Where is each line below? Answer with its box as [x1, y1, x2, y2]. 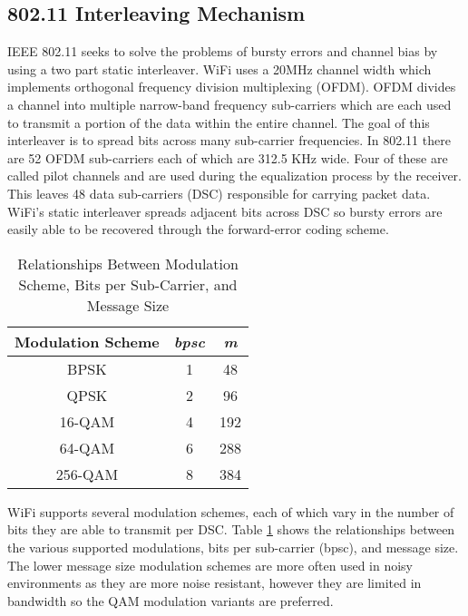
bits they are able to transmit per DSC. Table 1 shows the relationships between [7, 520, 455, 539]
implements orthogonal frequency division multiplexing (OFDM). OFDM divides [7, 77, 456, 96]
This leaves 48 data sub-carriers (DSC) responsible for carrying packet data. [7, 183, 431, 202]
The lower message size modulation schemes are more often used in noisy [7, 555, 414, 574]
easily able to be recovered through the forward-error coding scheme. [7, 220, 389, 239]
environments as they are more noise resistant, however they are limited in [7, 573, 422, 592]
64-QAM [59, 436, 115, 458]
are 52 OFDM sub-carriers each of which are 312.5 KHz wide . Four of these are [7, 148, 448, 167]
